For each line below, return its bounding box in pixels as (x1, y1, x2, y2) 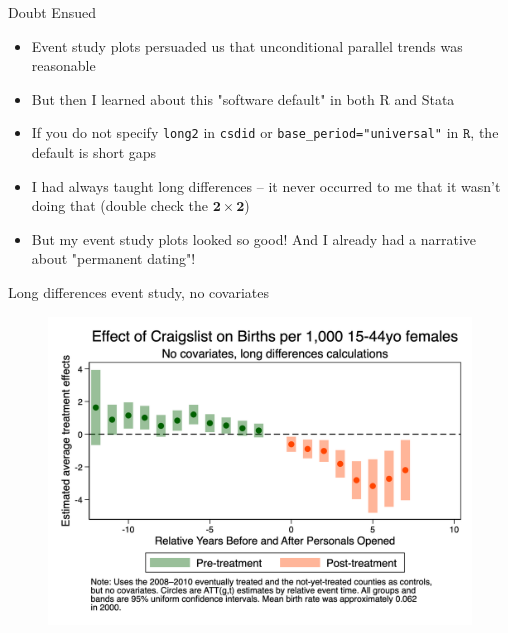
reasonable (31, 55, 96, 76)
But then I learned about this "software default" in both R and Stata (31, 88, 455, 109)
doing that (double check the (31, 195, 208, 216)
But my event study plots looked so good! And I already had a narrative (31, 228, 477, 249)
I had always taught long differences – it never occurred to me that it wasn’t (31, 175, 501, 196)
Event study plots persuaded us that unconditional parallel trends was (31, 35, 463, 56)
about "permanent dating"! (31, 248, 196, 269)
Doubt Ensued (8, 2, 96, 22)
